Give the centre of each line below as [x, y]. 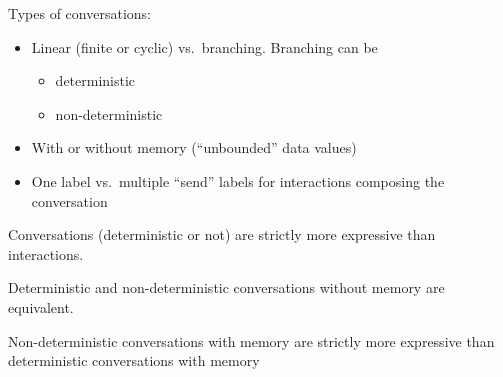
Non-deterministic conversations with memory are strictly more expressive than [251, 340]
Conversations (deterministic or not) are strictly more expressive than [222, 234]
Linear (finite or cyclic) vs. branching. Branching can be [204, 46]
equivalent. [41, 306]
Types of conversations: [79, 13]
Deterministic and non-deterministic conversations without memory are [226, 287]
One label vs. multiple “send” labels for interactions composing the [238, 180]
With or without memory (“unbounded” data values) [194, 147]
